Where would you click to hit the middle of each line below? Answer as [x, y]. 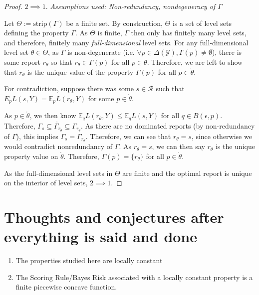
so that [61, 62]
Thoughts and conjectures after [114, 217]
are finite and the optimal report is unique [187, 173]
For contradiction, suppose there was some [69, 88]
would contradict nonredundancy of [58, 146]
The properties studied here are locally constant [89, 260]
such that [170, 88]
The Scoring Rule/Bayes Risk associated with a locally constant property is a [134, 277]
